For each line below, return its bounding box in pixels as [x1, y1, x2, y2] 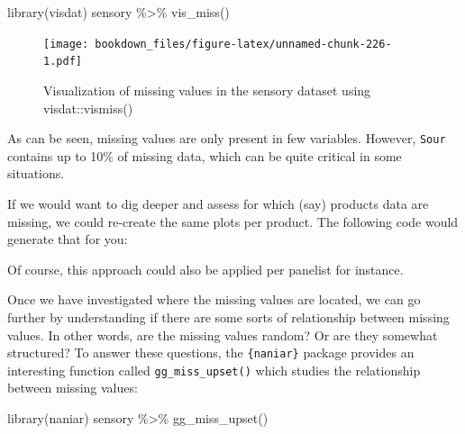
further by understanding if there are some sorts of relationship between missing [7, 307, 450, 326]
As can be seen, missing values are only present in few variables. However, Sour [7, 129, 446, 148]
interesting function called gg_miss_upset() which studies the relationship [7, 360, 421, 379]
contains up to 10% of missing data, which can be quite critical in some [7, 146, 402, 165]
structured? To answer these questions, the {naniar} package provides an [7, 343, 415, 362]
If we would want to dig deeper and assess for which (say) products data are [7, 194, 429, 212]
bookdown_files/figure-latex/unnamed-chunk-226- [95, 37, 392, 50]
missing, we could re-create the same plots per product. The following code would [7, 212, 459, 231]
